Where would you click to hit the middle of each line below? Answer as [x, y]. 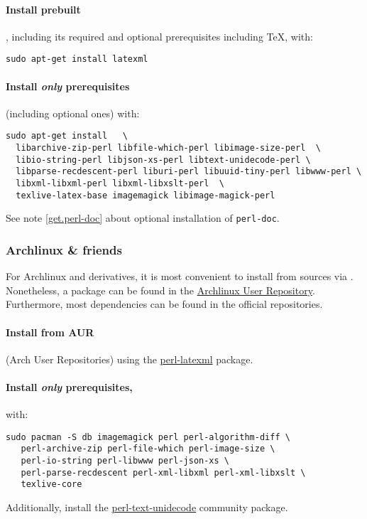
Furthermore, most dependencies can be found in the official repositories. [164, 304]
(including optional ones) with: [73, 113]
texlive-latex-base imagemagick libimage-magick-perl [146, 195]
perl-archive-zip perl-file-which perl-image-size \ [148, 449]
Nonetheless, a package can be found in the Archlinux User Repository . [160, 290]
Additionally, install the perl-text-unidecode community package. [147, 507]
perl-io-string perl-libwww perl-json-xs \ [125, 461]
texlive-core [51, 485]
